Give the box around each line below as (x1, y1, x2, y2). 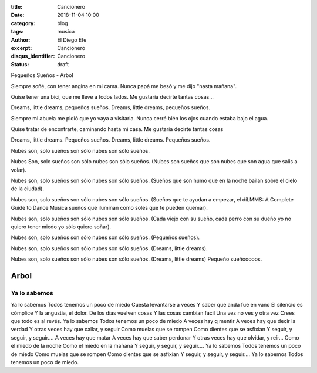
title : (11, 4, 23, 10)
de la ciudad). (11, 185, 44, 192)
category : (11, 19, 36, 26)
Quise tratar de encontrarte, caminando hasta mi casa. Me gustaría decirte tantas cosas (11, 126, 224, 133)
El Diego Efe (57, 36, 87, 43)
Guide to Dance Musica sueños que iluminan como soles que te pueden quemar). (11, 204, 208, 211)
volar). (11, 166, 26, 173)
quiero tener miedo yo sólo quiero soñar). (11, 223, 112, 230)
